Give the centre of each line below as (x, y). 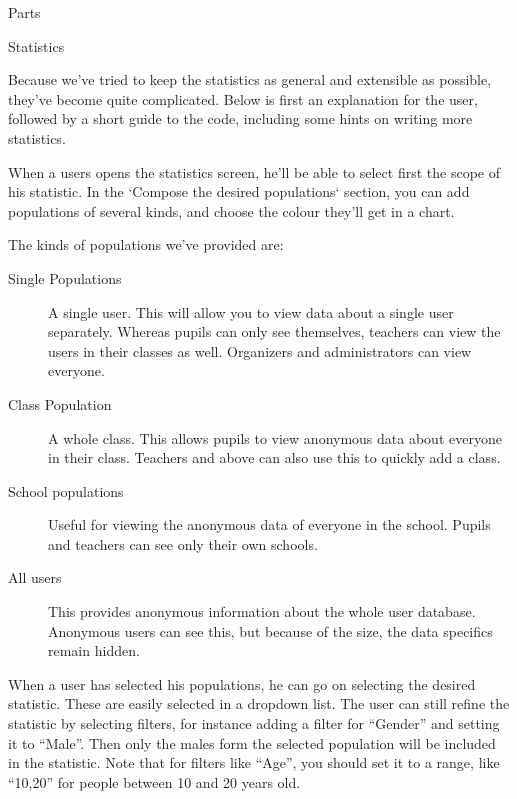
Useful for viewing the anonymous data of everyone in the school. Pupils (269, 524)
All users (35, 577)
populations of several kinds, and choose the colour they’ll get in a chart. (231, 210)
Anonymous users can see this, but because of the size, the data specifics (270, 630)
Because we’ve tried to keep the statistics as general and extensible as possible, (250, 79)
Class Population (60, 403)
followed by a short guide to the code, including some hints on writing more (240, 118)
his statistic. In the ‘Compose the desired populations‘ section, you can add (239, 191)
